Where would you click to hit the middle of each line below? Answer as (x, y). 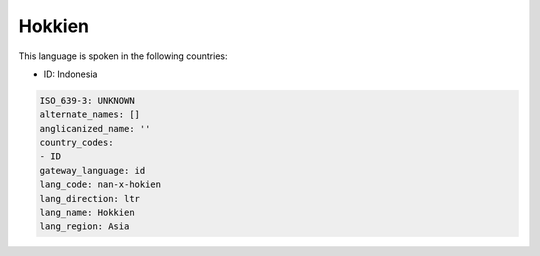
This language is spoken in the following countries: (123, 56)
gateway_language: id (92, 170)
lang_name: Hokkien (87, 213)
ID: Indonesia (70, 74)
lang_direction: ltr (89, 198)
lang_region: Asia (84, 226)
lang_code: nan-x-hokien (100, 184)
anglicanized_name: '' (95, 128)
